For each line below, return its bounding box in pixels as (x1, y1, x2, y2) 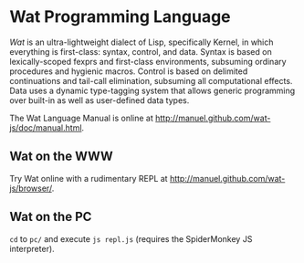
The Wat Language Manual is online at (9, 112, 153, 123)
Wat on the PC (9, 209, 92, 225)
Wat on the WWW (9, 149, 113, 164)
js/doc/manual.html (9, 121, 82, 133)
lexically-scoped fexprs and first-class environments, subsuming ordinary (9, 56, 287, 67)
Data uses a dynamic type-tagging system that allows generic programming (9, 85, 296, 96)
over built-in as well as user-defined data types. (9, 94, 190, 106)
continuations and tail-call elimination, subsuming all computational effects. (9, 75, 293, 86)
